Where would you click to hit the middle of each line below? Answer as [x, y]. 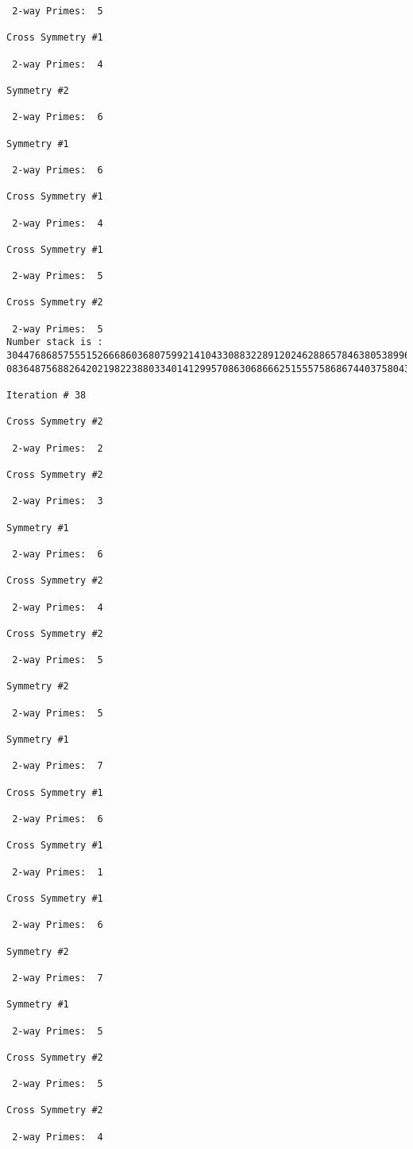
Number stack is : [55, 342]
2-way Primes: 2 [58, 448]
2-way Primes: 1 [58, 872]
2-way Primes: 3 [58, 501]
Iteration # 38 [46, 396]
